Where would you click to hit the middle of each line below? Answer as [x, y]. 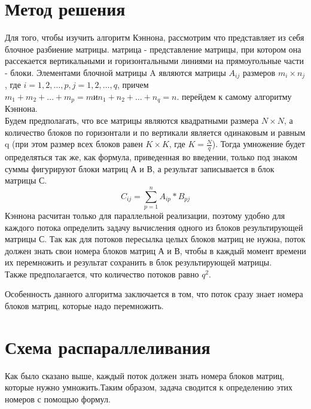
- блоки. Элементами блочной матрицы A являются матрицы [115, 72]
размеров [259, 72]
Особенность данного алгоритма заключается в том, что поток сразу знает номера [154, 294]
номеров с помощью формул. [58, 399]
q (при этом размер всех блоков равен [74, 144]
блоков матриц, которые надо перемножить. [84, 306]
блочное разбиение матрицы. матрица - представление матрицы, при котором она [153, 49]
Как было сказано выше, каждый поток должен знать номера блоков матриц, [145, 375]
